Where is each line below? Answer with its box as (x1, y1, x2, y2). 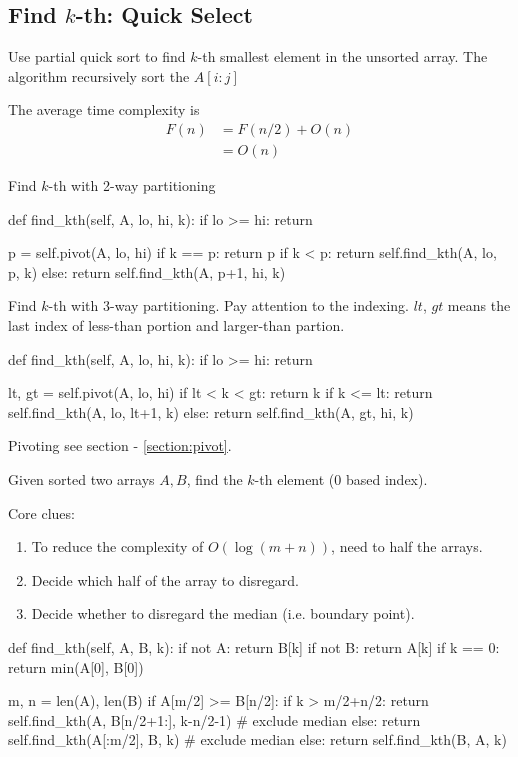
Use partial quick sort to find (8, 46, 186, 67)
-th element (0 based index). (254, 468, 428, 489)
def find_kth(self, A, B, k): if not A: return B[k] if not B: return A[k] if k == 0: (8, 636, 500, 657)
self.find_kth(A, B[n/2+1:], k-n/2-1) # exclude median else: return (8, 709, 421, 730)
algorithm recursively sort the (8, 65, 190, 86)
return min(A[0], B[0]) (8, 656, 144, 677)
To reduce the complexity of (31, 536, 204, 557)
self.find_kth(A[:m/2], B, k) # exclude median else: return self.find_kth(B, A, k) (8, 729, 507, 750)
